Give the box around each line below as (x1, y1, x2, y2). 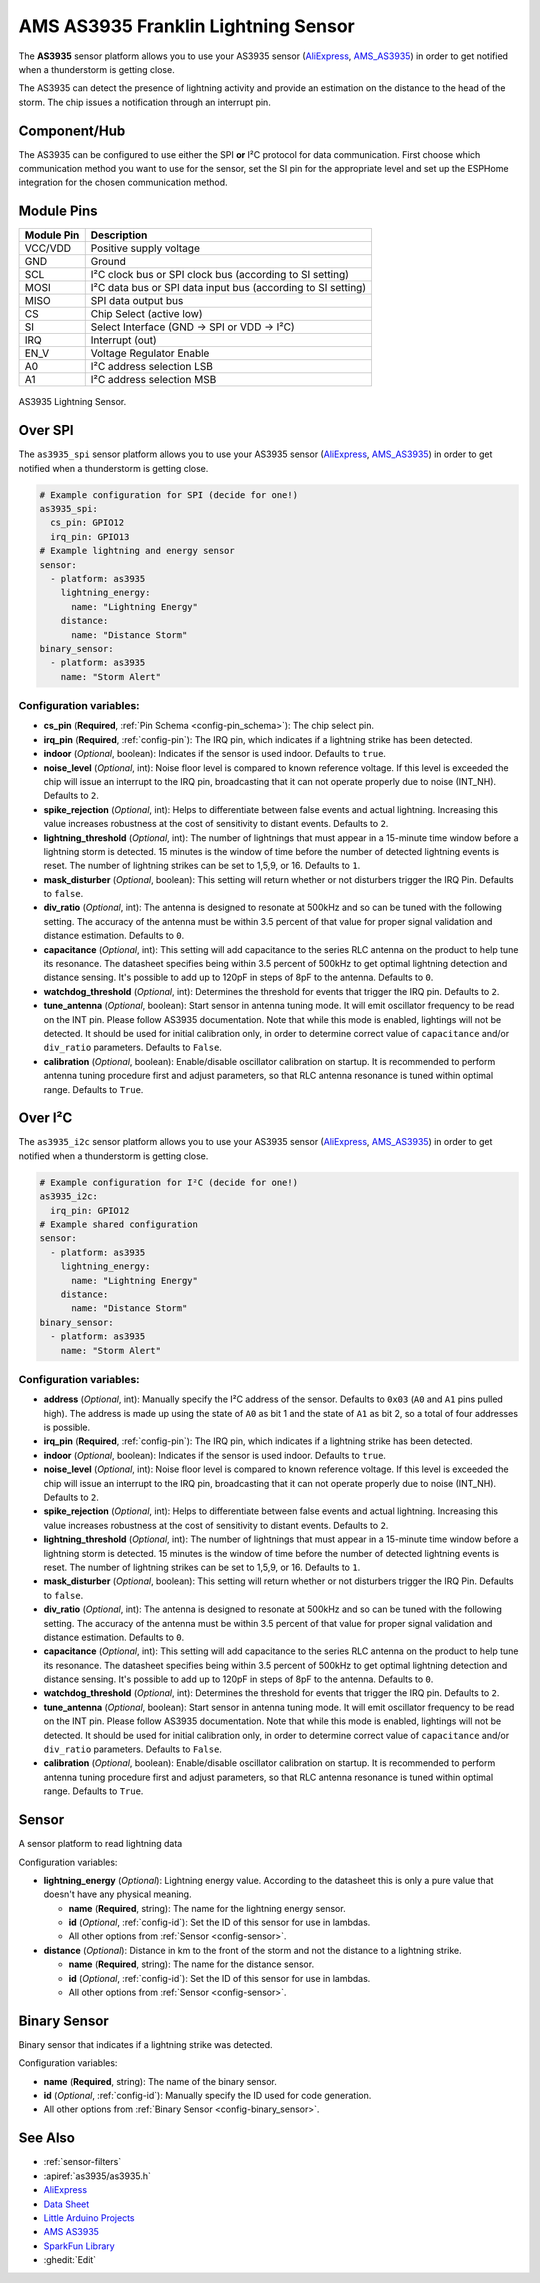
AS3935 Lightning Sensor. (18, 396, 127, 408)
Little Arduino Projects (43, 2211, 135, 2224)
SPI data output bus (90, 294, 184, 308)
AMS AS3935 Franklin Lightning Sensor (18, 15, 355, 37)
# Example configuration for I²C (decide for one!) (39, 1176, 299, 1188)
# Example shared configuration (39, 1219, 199, 1230)
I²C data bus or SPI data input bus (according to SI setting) (90, 281, 367, 295)
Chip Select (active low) (90, 307, 203, 321)
